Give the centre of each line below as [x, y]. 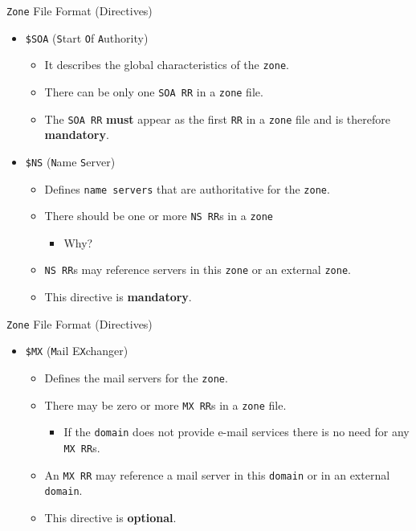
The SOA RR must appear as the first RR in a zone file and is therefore [217, 118]
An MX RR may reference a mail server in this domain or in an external [217, 474]
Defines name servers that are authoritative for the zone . [187, 188]
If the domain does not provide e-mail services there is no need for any [237, 432]
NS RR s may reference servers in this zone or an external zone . [198, 270]
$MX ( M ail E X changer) [77, 351]
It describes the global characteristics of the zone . [167, 65]
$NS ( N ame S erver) [70, 161]
